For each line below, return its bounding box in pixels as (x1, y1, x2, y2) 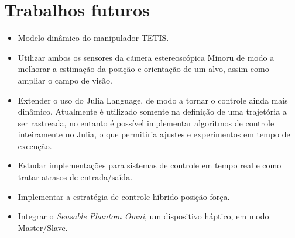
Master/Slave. (18, 221, 68, 233)
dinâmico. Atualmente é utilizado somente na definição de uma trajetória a (18, 105, 287, 118)
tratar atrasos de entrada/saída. (18, 171, 133, 183)
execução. (18, 139, 52, 151)
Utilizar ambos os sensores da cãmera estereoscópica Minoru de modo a (18, 51, 275, 63)
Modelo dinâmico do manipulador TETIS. (18, 32, 169, 44)
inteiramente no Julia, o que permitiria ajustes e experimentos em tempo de (18, 128, 290, 140)
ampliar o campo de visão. (18, 74, 112, 86)
